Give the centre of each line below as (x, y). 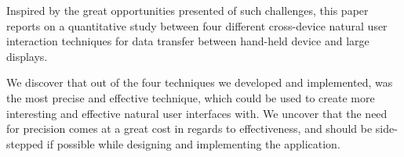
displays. (27, 56)
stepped (25, 143)
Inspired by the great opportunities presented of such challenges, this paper (187, 10)
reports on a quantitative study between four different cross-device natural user (197, 25)
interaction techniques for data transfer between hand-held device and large (188, 41)
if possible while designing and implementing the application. (193, 143)
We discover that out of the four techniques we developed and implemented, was (200, 82)
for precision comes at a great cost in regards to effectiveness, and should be (189, 128)
